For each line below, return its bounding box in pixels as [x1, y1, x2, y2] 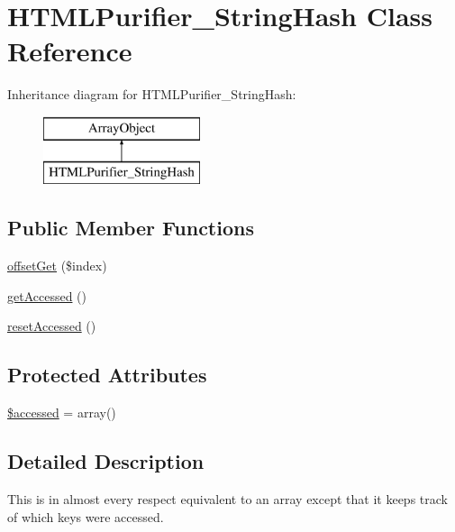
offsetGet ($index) [7, 256, 107, 275]
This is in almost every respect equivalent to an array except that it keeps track [7, 490, 448, 509]
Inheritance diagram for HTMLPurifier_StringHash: [7, 85, 296, 104]
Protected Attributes [7, 361, 207, 389]
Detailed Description [7, 447, 205, 475]
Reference [7, 32, 132, 69]
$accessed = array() [7, 403, 116, 422]
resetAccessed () [7, 316, 96, 335]
